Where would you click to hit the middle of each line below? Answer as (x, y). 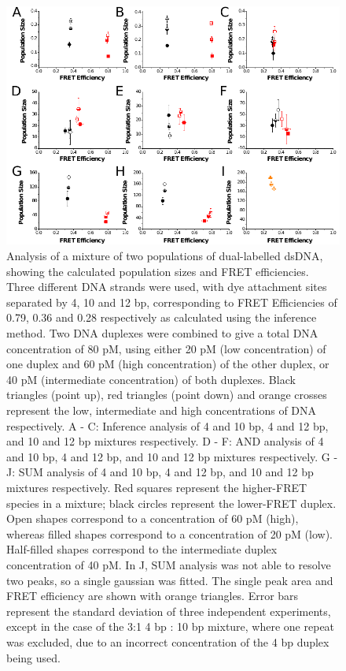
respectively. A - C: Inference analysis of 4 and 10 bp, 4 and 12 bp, (167, 425)
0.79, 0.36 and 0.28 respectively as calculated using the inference (162, 317)
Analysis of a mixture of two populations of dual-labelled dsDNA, (165, 256)
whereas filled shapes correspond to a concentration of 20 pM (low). (170, 533)
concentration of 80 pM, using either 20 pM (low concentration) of (166, 348)
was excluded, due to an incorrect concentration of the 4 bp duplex (168, 641)
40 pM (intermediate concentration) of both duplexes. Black (151, 379)
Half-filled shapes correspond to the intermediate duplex (142, 549)
